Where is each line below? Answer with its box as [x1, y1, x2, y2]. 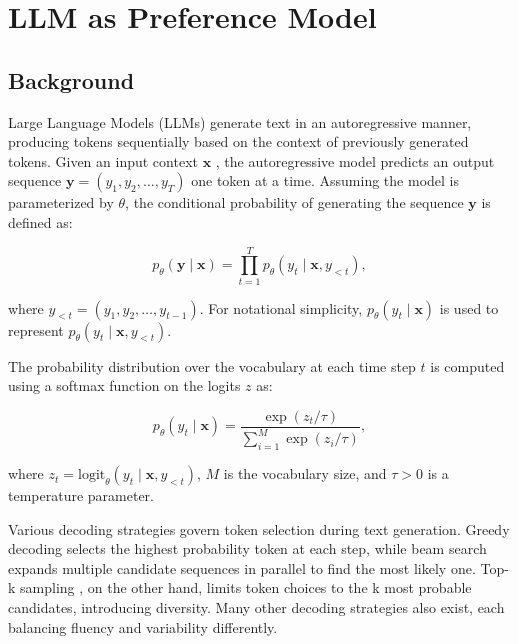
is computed [430, 355, 505, 376]
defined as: [8, 211, 73, 232]
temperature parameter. [8, 485, 154, 506]
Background [8, 64, 135, 95]
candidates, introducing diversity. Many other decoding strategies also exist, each [8, 597, 505, 618]
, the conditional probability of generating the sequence [125, 192, 464, 213]
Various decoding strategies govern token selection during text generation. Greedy [8, 518, 510, 539]
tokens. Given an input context [8, 150, 198, 171]
